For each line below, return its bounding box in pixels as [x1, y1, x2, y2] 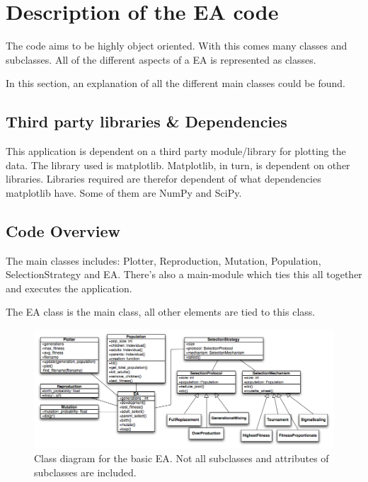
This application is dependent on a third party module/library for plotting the [6, 144, 346, 159]
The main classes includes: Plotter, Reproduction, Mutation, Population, [6, 253, 321, 268]
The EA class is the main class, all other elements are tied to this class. [6, 304, 316, 319]
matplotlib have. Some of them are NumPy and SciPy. [6, 185, 242, 200]
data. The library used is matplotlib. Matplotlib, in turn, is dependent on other [6, 157, 350, 172]
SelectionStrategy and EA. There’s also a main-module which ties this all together [6, 267, 362, 282]
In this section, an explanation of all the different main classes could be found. [6, 76, 345, 91]
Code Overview [6, 219, 120, 241]
